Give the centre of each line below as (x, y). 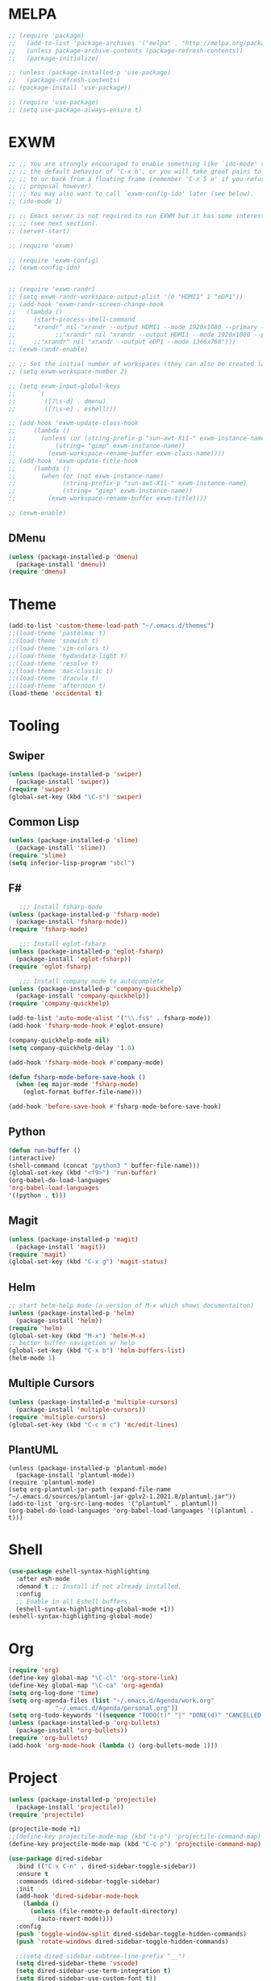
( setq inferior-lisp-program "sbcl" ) (72, 863)
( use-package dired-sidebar (56, 1859)
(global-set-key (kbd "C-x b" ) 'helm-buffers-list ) (97, 1351)
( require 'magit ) (38, 1254)
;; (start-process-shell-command (72, 319)
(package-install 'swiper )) (63, 782)
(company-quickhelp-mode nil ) (59, 1040)
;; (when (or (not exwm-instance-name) (86, 476)
